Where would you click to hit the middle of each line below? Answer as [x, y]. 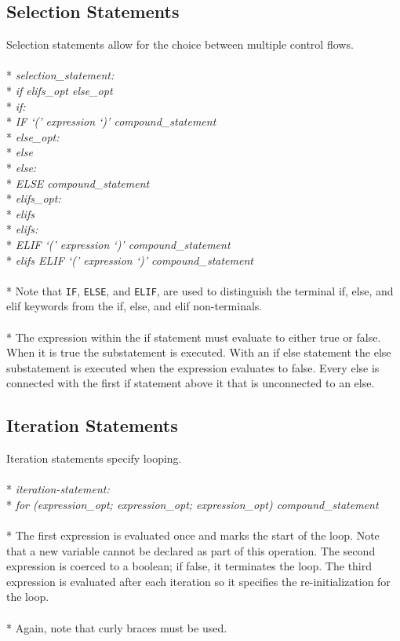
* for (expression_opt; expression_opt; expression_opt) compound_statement [193, 504]
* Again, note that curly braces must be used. [117, 627]
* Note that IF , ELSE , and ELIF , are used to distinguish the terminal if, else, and [200, 290]
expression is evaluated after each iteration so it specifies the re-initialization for [198, 581]
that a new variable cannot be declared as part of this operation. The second [191, 550]
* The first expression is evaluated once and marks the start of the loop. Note [193, 535]
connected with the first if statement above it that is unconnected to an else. [191, 383]
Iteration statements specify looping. [94, 458]
